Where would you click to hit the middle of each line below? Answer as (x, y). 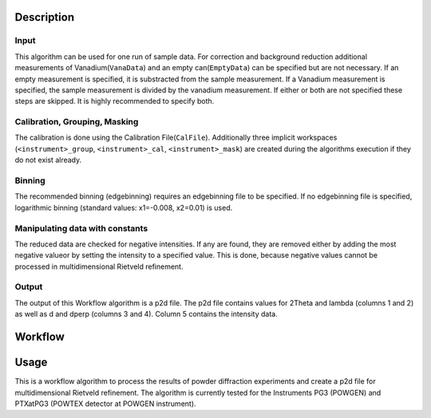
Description (45, 17)
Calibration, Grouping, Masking (77, 122)
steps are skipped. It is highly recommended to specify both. (115, 101)
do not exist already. (48, 160)
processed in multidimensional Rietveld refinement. (99, 266)
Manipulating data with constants (81, 228)
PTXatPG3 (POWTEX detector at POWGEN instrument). (105, 404)
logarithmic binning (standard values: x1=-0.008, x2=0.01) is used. (124, 207)
